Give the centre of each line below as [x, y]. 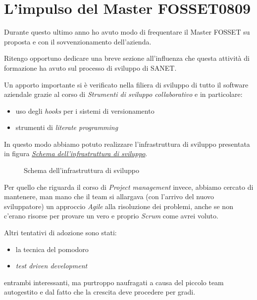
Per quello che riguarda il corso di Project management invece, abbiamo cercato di [129, 187]
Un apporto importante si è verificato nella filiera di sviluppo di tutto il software [126, 84]
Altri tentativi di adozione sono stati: [60, 233]
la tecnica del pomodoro [52, 249]
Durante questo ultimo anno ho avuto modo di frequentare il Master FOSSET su [127, 32]
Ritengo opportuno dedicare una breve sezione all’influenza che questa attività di [127, 58]
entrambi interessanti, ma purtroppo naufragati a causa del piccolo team [114, 282]
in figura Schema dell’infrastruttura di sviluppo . [76, 153]
